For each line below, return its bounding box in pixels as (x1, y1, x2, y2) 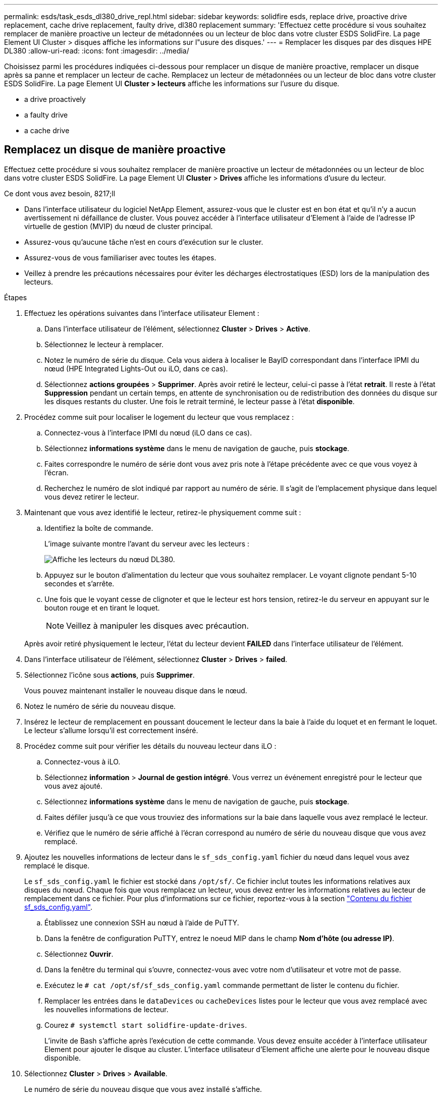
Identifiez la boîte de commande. (44, 523, 153, 532)
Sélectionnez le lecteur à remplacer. (44, 340, 164, 349)
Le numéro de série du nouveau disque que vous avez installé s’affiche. (24, 1084, 262, 1093)
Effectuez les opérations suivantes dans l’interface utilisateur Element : (24, 308, 259, 317)
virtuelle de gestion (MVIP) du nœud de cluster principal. (24, 222, 213, 231)
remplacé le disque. (24, 861, 90, 870)
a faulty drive (24, 111, 68, 119)
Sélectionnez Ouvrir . (44, 949, 114, 958)
